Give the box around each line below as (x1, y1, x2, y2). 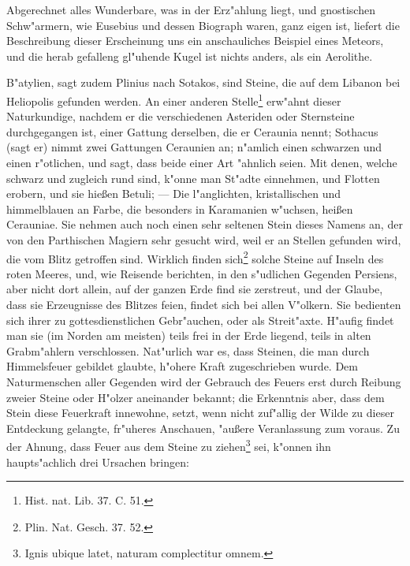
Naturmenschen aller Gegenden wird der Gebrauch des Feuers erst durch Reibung (6, 373, 401, 389)
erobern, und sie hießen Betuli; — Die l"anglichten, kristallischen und (6, 185, 341, 202)
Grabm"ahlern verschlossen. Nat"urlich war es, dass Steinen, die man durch (6, 342, 370, 359)
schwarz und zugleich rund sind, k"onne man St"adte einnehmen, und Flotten (6, 169, 380, 186)
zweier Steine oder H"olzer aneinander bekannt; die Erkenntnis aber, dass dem (6, 389, 385, 405)
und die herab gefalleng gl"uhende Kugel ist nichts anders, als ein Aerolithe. (6, 47, 373, 64)
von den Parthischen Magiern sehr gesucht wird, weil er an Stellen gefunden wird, (6, 231, 401, 248)
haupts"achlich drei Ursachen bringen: (6, 453, 189, 470)
